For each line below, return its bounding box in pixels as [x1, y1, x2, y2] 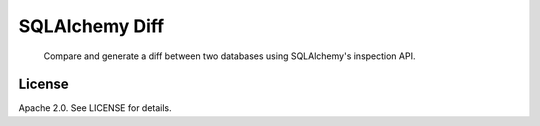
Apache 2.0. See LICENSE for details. [18, 102, 172, 114]
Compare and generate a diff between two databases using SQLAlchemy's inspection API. [43, 50, 416, 62]
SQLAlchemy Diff [18, 15, 165, 37]
